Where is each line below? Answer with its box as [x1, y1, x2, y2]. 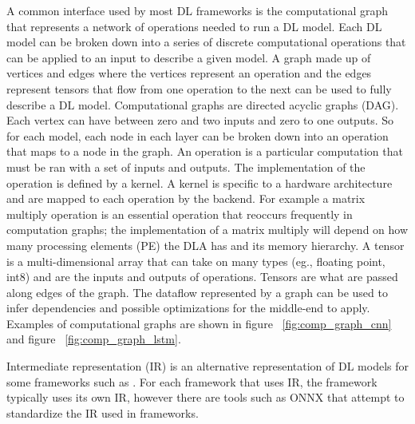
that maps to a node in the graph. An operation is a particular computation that [6, 143, 403, 160]
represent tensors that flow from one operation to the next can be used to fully [6, 80, 392, 97]
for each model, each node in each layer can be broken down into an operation [6, 127, 389, 144]
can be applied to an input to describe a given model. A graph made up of [6, 49, 371, 65]
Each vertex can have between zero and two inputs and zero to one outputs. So [6, 112, 393, 129]
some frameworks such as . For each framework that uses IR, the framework [6, 373, 377, 390]
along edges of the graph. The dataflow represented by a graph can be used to [6, 283, 388, 300]
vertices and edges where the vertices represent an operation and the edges [6, 65, 372, 81]
